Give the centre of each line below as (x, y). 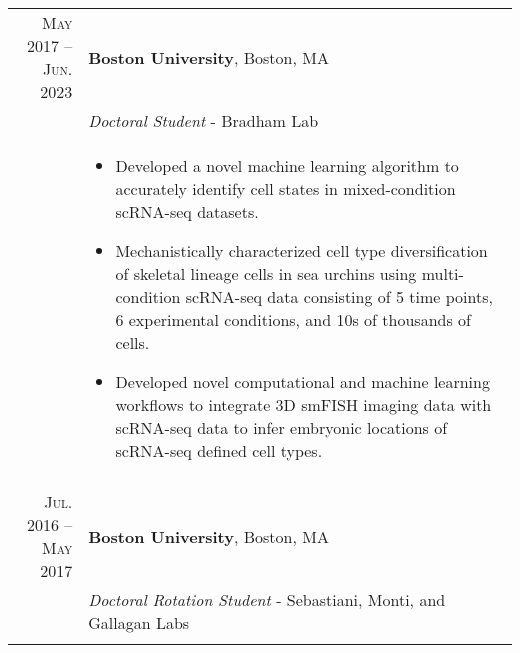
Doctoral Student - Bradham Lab (203, 121)
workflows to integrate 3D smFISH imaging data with (303, 405)
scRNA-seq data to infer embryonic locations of (281, 428)
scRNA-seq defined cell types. (219, 451)
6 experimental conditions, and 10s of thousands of (293, 320)
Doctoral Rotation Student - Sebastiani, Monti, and (267, 600)
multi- (442, 274)
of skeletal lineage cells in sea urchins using (266, 274)
